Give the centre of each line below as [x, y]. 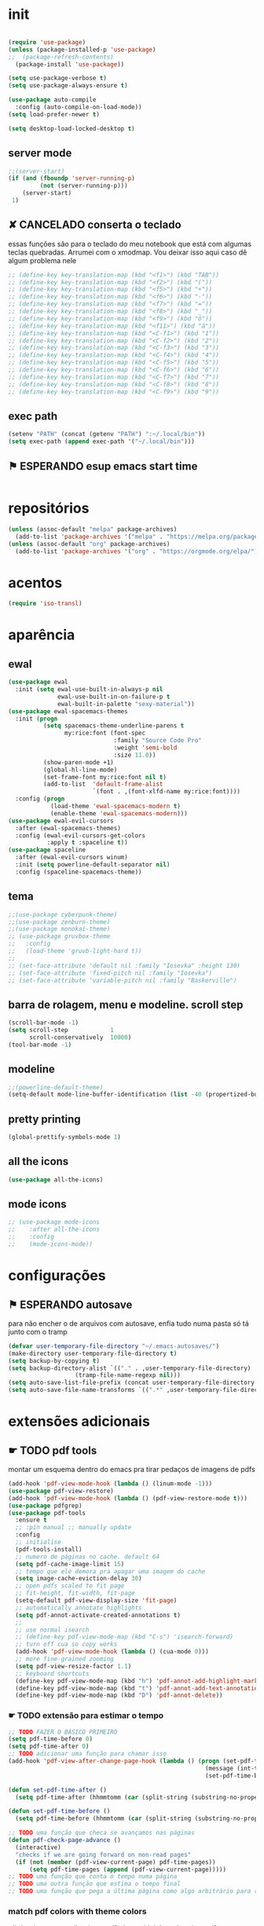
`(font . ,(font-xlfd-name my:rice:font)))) [167, 792]
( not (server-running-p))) [84, 186]
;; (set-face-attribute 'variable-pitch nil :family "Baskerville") [123, 980]
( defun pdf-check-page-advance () [65, 1840]
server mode [40, 154]
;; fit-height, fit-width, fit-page [75, 1593]
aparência [42, 635]
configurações [57, 1276]
